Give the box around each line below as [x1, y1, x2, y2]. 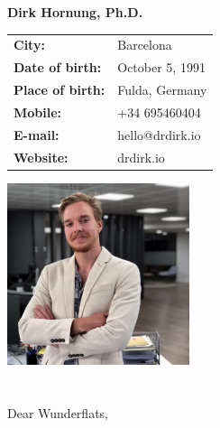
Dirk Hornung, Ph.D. [7, 3, 143, 21]
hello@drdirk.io [117, 125, 201, 144]
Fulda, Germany [117, 80, 207, 99]
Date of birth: [14, 58, 102, 77]
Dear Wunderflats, [7, 404, 108, 423]
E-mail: [14, 125, 60, 144]
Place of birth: [14, 80, 105, 99]
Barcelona [117, 35, 172, 54]
